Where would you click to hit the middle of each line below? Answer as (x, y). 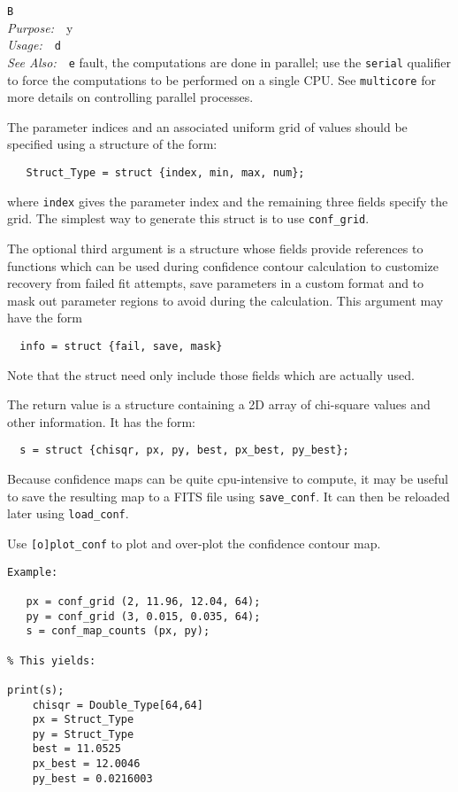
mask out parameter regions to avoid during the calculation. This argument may (225, 300)
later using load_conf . (68, 513)
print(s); (36, 690)
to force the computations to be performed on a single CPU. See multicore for (221, 79)
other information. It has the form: (101, 421)
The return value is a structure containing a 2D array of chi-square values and (219, 404)
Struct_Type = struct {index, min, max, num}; (165, 173)
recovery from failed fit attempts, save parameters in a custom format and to (216, 283)
